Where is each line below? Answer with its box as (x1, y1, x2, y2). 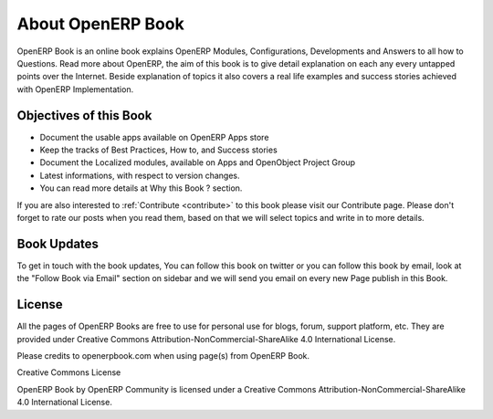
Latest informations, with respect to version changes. (39, 170, 240, 181)
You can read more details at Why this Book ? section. (39, 183, 243, 194)
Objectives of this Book (16, 108, 152, 123)
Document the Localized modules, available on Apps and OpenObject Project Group (39, 157, 356, 168)
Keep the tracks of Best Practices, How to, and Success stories (39, 144, 278, 155)
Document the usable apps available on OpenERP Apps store (39, 131, 269, 142)
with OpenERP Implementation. (16, 83, 134, 95)
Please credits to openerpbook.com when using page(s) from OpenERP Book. (16, 350, 310, 361)
